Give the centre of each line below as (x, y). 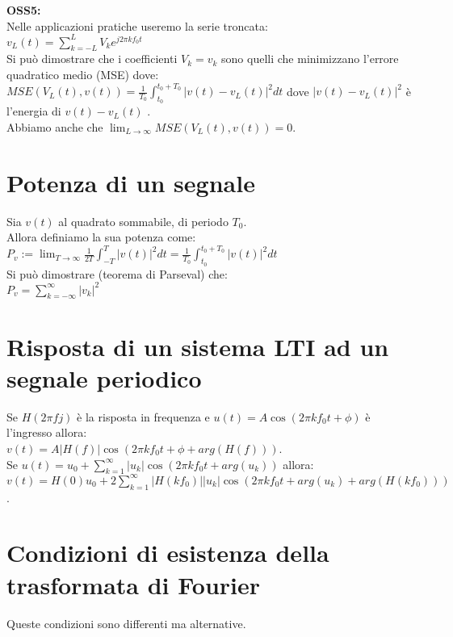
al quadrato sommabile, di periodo (143, 221)
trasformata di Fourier (134, 584)
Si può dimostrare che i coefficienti (92, 59)
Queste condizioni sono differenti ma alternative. (126, 623)
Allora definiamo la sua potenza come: (101, 237)
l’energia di (34, 111)
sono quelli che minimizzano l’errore (310, 59)
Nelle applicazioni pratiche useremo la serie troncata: (137, 25)
